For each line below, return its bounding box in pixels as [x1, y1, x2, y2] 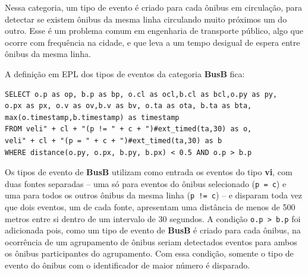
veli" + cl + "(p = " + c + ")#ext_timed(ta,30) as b [5, 136, 222, 145]
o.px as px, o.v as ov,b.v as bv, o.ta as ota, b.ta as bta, [5, 102, 252, 110]
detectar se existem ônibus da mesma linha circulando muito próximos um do [5, 12, 287, 25]
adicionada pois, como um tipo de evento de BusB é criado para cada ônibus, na [5, 224, 301, 236]
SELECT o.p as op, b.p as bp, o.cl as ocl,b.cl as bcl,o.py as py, [5, 90, 278, 99]
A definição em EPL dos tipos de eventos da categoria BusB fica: [5, 67, 245, 80]
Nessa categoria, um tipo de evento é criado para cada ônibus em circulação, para [5, 1, 303, 13]
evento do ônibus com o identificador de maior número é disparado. [5, 259, 250, 271]
